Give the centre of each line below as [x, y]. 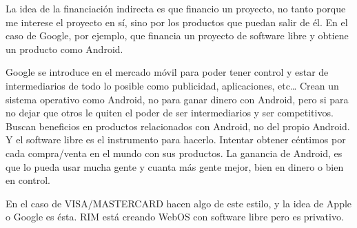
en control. [28, 180]
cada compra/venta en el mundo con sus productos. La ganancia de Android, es [174, 153]
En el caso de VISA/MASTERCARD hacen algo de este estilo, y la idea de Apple [179, 203]
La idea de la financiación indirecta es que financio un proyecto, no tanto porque [176, 8]
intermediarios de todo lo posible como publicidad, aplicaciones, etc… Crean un [172, 85]
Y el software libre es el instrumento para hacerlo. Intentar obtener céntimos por [176, 139]
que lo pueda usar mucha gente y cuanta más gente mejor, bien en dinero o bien [175, 166]
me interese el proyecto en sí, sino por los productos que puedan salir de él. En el [177, 22]
